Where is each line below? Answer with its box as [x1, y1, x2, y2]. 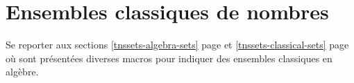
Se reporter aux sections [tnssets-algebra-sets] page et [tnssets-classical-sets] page [6, 37, 349, 52]
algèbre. [6, 64, 39, 79]
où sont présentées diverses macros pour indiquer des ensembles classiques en [6, 50, 332, 65]
